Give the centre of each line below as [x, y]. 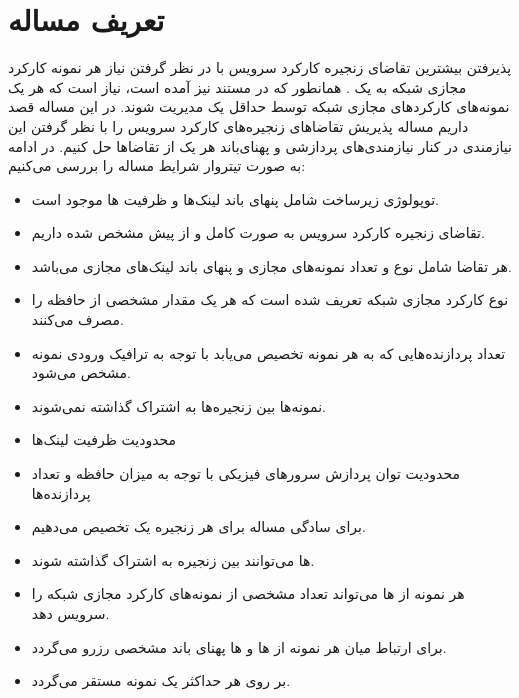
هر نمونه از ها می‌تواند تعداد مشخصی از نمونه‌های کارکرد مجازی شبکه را [248, 593]
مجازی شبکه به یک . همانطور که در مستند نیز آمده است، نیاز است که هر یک [237, 86]
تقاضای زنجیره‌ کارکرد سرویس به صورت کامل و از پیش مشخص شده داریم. [258, 232]
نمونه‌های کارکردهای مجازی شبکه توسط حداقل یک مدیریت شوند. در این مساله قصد [259, 106]
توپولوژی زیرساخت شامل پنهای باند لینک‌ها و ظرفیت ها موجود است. [235, 198]
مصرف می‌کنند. [77, 319]
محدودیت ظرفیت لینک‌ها [104, 439]
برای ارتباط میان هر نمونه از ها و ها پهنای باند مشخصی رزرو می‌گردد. [239, 646]
